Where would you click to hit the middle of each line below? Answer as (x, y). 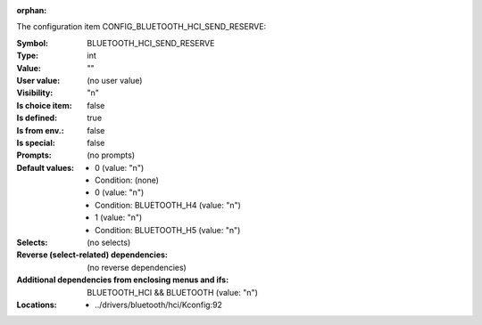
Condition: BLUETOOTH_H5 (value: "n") (168, 230)
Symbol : (33, 43)
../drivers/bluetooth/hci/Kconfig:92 (159, 305)
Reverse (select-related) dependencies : (92, 255)
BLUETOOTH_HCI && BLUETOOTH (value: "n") (173, 292)
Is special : (36, 142)
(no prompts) (111, 155)
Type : (28, 56)
